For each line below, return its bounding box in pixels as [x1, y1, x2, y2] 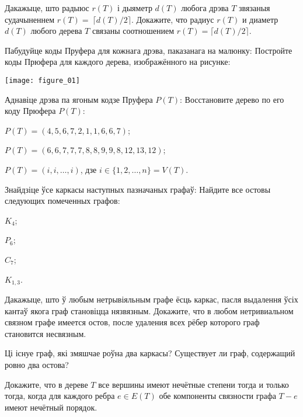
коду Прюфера [5, 105, 56, 117]
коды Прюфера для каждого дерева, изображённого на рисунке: [5, 55, 231, 68]
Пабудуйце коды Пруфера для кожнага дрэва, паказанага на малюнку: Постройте [5, 44, 292, 56]
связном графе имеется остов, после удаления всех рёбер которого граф [5, 316, 260, 328]
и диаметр [242, 13, 278, 25]
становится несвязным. [5, 327, 86, 339]
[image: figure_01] [5, 76, 80, 85]
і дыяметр [117, 2, 152, 13]
